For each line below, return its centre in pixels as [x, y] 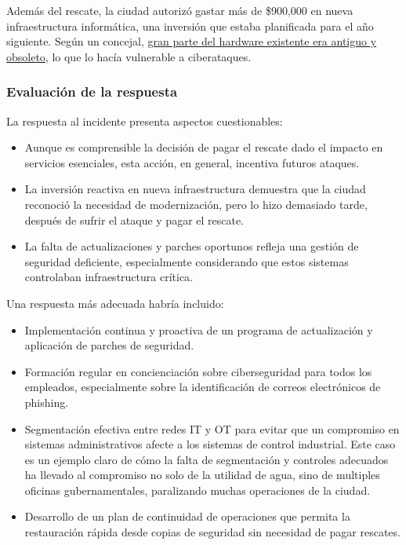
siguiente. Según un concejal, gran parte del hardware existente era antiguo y [192, 41]
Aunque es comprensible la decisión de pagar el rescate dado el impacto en [204, 147]
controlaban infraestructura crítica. [109, 277]
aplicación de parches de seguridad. [109, 345]
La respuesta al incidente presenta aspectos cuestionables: [145, 121]
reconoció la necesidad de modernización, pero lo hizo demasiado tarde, [196, 204]
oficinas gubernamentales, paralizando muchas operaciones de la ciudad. [198, 490]
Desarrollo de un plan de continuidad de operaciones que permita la [187, 516]
